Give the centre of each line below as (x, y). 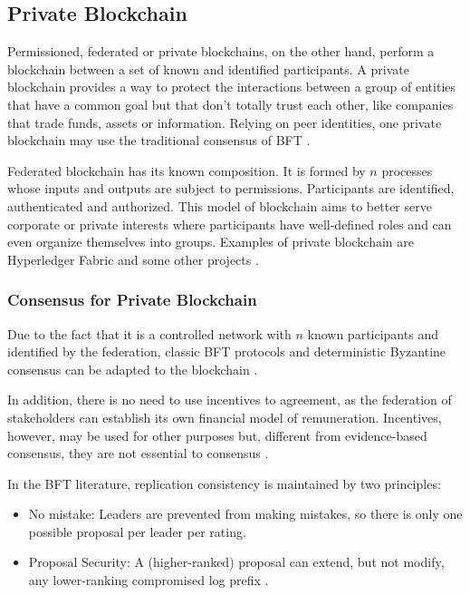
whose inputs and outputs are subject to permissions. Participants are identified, (231, 188)
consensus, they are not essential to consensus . (138, 453)
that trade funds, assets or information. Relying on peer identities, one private (225, 122)
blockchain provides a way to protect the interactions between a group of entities (232, 87)
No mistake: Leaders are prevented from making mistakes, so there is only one (245, 514)
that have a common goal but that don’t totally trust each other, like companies (230, 104)
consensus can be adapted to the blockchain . (133, 369)
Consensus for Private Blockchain (132, 300)
